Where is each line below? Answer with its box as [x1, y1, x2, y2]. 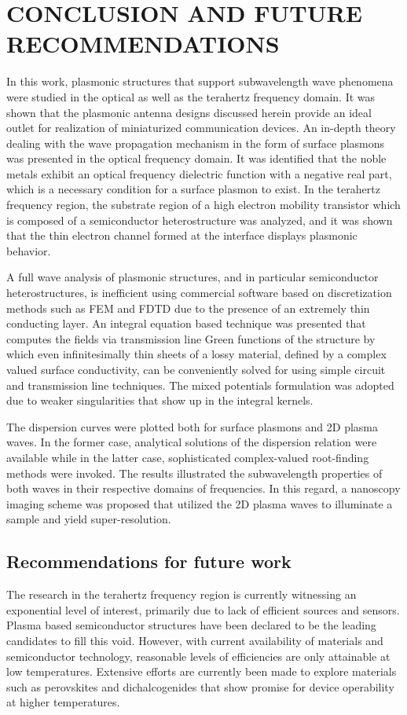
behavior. [6, 242, 51, 258]
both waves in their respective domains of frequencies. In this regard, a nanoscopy [6, 480, 401, 497]
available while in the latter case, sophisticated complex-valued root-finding [6, 449, 369, 465]
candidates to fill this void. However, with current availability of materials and [6, 632, 383, 648]
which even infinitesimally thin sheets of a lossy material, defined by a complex [6, 346, 387, 362]
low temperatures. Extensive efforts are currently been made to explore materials [6, 663, 397, 680]
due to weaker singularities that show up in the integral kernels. [6, 392, 313, 409]
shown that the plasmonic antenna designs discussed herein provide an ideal [6, 104, 372, 120]
